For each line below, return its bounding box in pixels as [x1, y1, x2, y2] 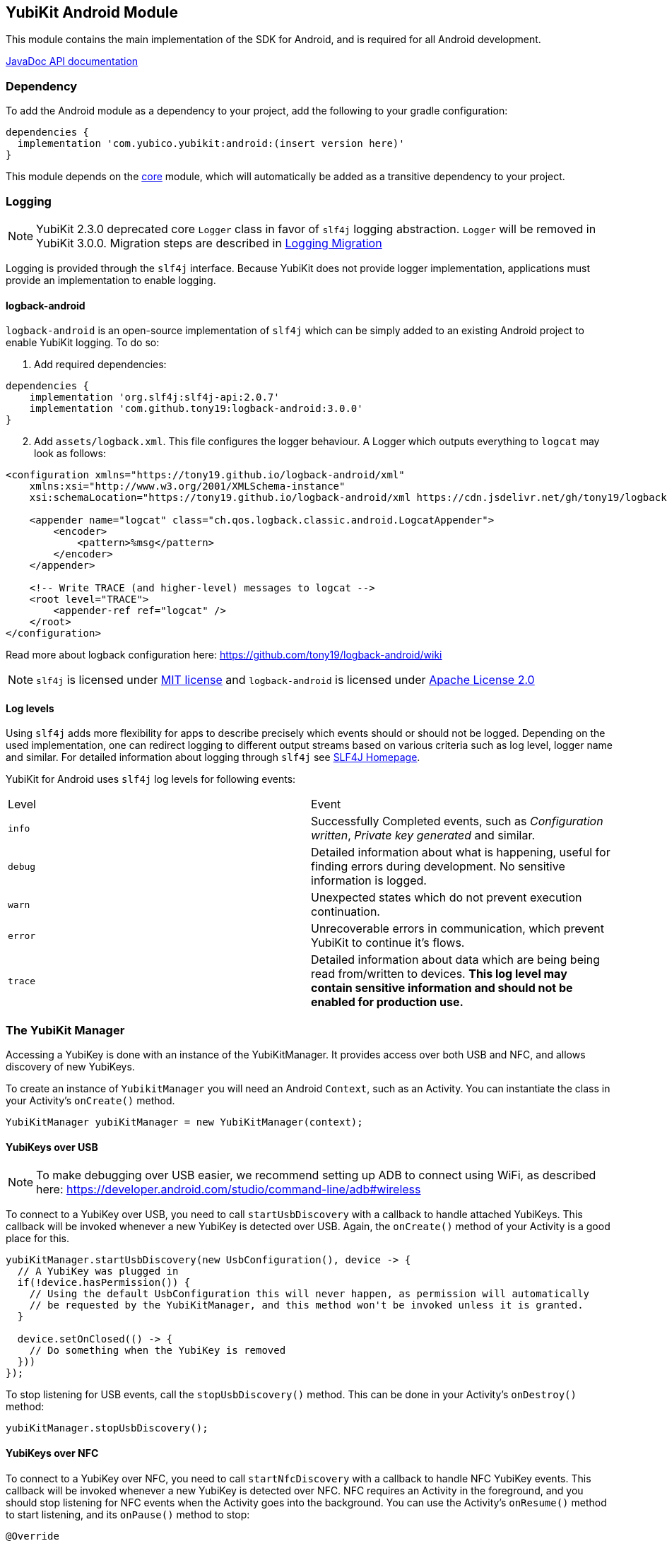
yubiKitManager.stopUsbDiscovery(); [6, 1422, 208, 1434]
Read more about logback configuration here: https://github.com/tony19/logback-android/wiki [6, 649, 442, 661]
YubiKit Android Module [6, 4, 178, 21]
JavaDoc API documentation [6, 55, 138, 68]
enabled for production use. [311, 995, 464, 1010]
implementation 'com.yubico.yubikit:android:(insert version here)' [17, 138, 405, 150]
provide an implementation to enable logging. [6, 273, 216, 286]
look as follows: [34, 447, 106, 460]
